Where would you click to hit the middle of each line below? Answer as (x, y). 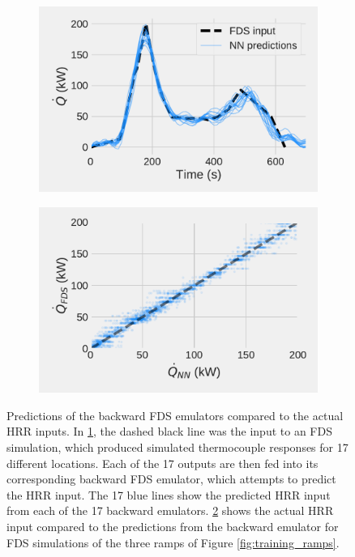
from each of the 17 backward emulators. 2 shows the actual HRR (170, 510)
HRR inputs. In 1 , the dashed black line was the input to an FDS (169, 431)
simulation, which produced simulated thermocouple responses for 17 (177, 447)
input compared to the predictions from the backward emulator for (173, 526)
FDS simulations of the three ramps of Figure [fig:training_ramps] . (173, 542)
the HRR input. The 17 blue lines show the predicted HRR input (169, 494)
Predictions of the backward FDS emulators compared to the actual (175, 415)
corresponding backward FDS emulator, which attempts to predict (171, 479)
